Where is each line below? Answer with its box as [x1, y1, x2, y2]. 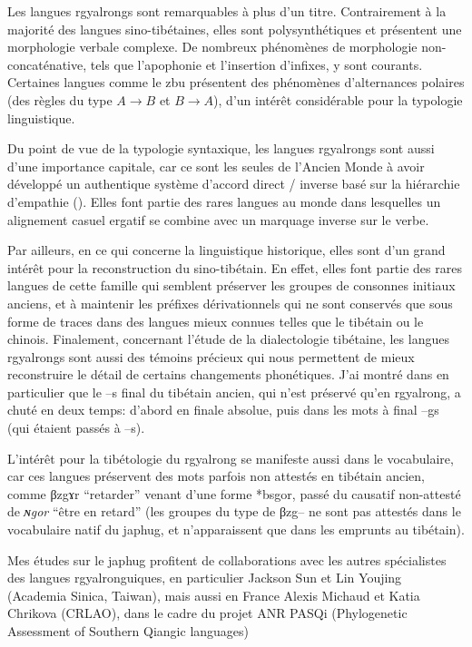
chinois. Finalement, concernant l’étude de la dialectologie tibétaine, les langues [7, 329, 449, 348]
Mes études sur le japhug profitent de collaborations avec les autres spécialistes [7, 550, 447, 569]
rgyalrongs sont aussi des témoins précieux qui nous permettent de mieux [7, 347, 415, 366]
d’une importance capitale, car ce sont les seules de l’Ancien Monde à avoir [7, 156, 425, 175]
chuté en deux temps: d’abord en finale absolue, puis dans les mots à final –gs [7, 400, 439, 419]
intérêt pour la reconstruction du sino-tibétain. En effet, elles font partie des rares [7, 258, 462, 277]
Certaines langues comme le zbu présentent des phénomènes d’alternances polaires [7, 73, 465, 92]
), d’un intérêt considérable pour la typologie [213, 90, 463, 109]
